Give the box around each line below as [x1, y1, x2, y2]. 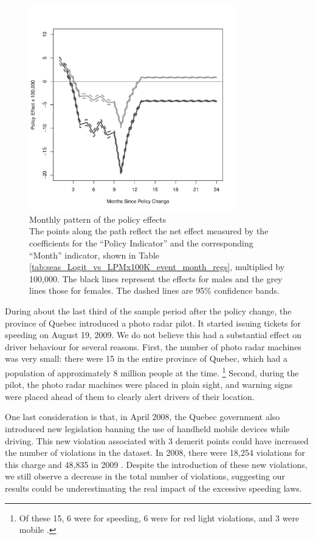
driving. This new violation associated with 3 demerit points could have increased [5, 434, 309, 447]
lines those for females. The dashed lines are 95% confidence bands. [29, 284, 280, 297]
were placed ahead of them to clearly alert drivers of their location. [5, 390, 255, 402]
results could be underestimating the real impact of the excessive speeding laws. [5, 481, 302, 494]
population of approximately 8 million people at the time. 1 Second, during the [5, 364, 299, 379]
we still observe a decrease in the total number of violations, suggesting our [5, 470, 286, 483]
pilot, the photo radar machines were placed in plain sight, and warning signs [5, 378, 293, 391]
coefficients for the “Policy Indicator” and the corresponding [29, 236, 253, 249]
